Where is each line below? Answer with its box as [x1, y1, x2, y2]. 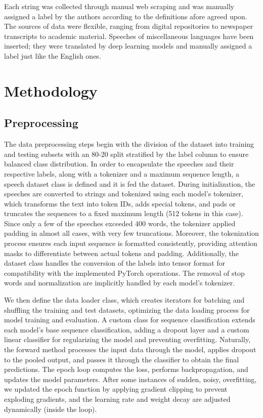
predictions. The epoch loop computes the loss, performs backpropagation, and [4, 364, 248, 374]
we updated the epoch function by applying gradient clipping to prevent [4, 384, 228, 394]
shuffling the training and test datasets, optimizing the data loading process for [4, 304, 250, 315]
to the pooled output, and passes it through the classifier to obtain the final [4, 354, 239, 364]
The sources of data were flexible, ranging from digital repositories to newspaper [4, 21, 253, 31]
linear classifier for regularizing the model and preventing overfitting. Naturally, [4, 334, 251, 345]
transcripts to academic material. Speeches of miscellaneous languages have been [4, 30, 254, 41]
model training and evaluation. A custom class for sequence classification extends [4, 314, 255, 325]
